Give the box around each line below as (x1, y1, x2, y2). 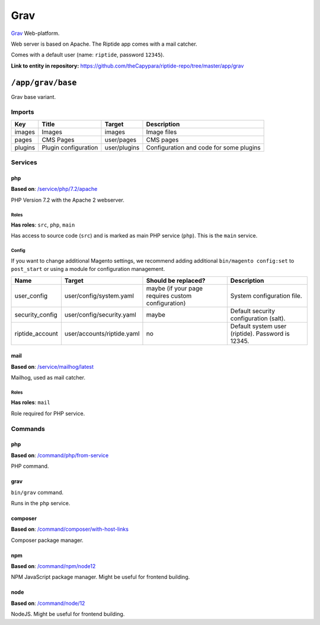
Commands (11, 425, 46, 433)
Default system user (230, 322, 287, 330)
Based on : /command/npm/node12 (11, 563, 96, 570)
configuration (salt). (230, 314, 286, 323)
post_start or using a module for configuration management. (11, 266, 165, 273)
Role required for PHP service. (11, 410, 85, 417)
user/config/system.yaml (64, 291, 135, 299)
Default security (230, 307, 276, 315)
